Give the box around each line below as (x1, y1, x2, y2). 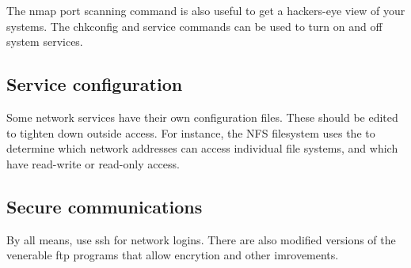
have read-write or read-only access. (6, 155, 180, 172)
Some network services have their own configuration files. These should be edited (6, 108, 398, 125)
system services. (6, 33, 83, 50)
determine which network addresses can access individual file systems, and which (6, 140, 398, 157)
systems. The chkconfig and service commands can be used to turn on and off (6, 17, 382, 34)
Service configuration (6, 72, 183, 96)
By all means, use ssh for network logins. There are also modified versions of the (6, 231, 396, 247)
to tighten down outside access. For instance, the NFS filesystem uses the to (6, 124, 375, 141)
